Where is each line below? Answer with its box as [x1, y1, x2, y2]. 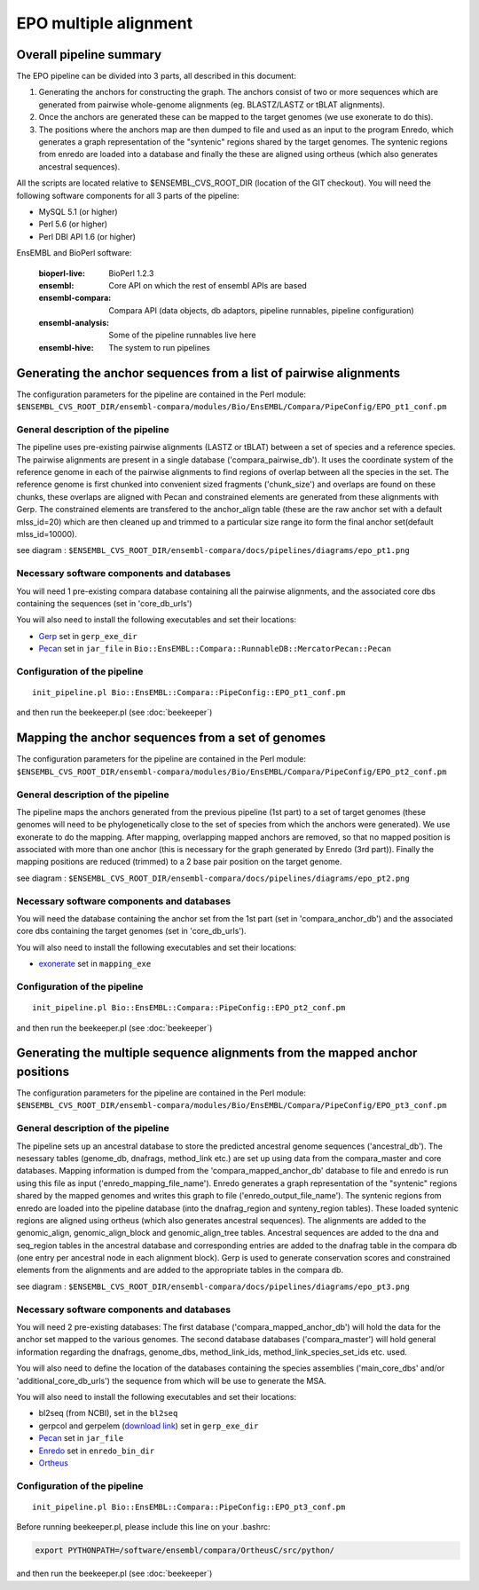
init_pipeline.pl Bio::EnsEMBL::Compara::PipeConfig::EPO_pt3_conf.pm [32, 1501, 346, 1512]
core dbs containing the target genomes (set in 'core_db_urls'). [16, 926, 247, 937]
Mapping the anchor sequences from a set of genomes [16, 731, 326, 746]
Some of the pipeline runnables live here [108, 329, 256, 341]
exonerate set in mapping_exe [38, 959, 152, 969]
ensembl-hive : [38, 342, 94, 352]
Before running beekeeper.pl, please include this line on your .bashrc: [16, 1522, 271, 1532]
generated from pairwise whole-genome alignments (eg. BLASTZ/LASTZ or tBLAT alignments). [38, 99, 386, 110]
